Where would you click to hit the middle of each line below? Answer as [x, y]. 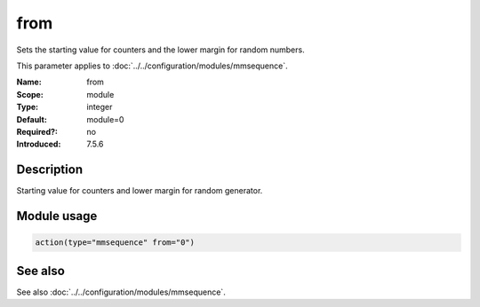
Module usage [57, 216]
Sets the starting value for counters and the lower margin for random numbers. [161, 50]
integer [100, 107]
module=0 [105, 119]
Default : [32, 119]
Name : [29, 82]
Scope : [30, 94]
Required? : [37, 131]
